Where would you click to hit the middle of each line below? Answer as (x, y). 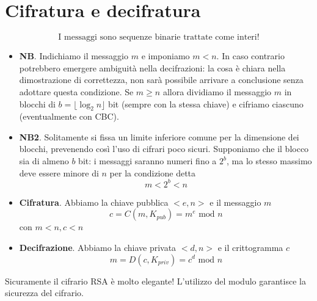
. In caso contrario (250, 56)
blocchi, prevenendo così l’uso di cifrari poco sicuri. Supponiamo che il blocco (164, 149)
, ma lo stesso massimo (269, 161)
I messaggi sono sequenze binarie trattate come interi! (159, 38)
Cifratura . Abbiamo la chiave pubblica (94, 202)
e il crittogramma (250, 247)
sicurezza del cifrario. (44, 293)
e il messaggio (235, 202)
